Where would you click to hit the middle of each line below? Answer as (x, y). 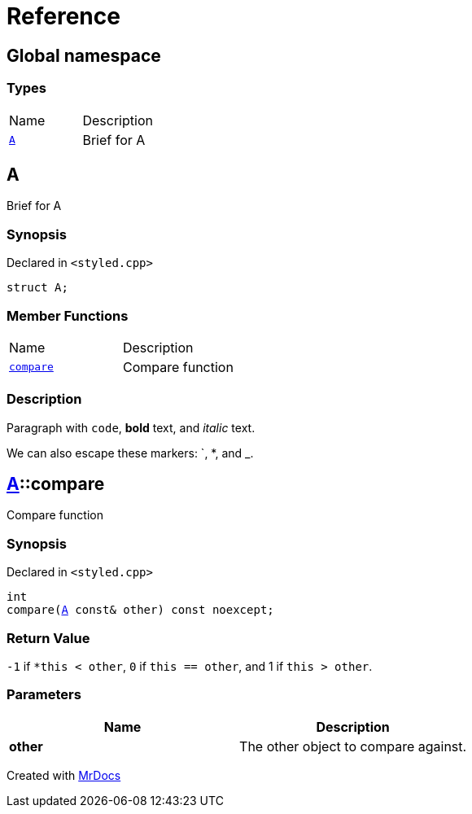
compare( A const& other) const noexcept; (140, 610)
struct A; (37, 288)
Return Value (48, 638)
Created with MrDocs (64, 775)
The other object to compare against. (353, 746)
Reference (63, 16)
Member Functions (68, 315)
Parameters (44, 695)
